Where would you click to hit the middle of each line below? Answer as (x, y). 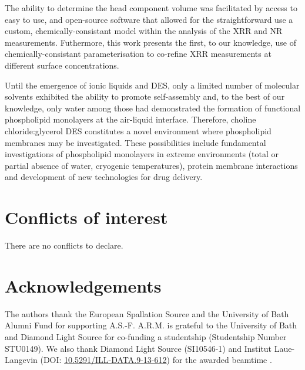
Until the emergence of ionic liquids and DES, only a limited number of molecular (152, 85)
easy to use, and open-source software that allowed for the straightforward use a (149, 19)
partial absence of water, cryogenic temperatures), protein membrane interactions (151, 165)
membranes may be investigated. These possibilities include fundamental (135, 142)
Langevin (21, 360)
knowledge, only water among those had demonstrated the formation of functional (153, 108)
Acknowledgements (83, 285)
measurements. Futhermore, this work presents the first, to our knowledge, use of (151, 42)
